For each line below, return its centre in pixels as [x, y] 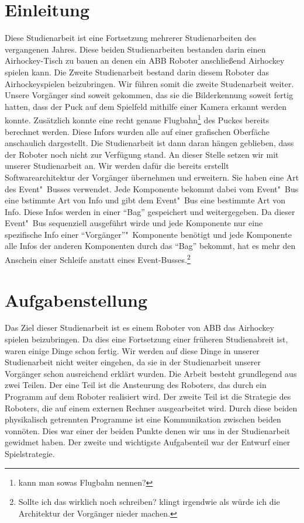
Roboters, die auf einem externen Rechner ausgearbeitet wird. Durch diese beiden [151, 408]
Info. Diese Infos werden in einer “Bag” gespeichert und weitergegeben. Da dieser [150, 211]
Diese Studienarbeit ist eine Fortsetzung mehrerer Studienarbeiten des [130, 38]
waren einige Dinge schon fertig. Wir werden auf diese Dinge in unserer [132, 350]
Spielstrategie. [30, 453]
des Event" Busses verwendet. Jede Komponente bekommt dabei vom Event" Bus [152, 188]
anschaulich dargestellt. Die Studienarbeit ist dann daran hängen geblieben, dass [149, 143]
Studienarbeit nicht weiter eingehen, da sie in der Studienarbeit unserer [133, 362]
